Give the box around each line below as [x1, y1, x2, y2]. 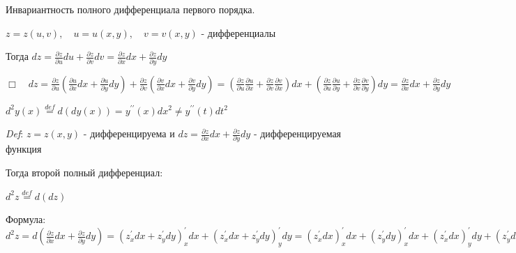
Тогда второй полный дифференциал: [6, 165, 163, 179]
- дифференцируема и [83, 126, 175, 141]
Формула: [6, 212, 46, 227]
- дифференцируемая [253, 126, 342, 141]
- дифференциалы [201, 25, 276, 40]
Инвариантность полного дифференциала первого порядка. [6, 2, 255, 16]
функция [6, 141, 42, 156]
